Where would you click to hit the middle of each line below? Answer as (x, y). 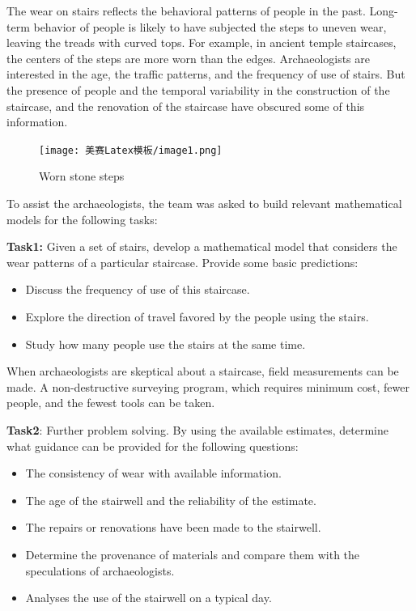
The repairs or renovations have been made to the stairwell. (173, 527)
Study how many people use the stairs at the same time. (166, 344)
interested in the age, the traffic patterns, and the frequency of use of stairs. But (206, 74)
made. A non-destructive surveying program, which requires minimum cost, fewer (208, 386)
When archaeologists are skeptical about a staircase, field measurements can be (203, 371)
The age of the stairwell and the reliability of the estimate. (171, 500)
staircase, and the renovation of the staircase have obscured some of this (186, 106)
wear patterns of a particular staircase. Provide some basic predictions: (183, 262)
